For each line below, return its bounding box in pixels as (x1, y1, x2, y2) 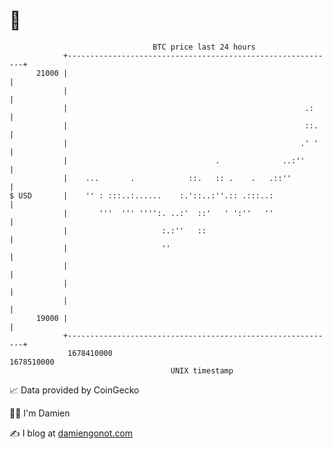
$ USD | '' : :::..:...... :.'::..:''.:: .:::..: (9, 190, 274, 201)
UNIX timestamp (170, 365, 234, 376)
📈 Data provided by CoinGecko (9, 384, 140, 396)
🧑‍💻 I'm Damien (9, 407, 71, 419)
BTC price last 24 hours (152, 42, 256, 52)
